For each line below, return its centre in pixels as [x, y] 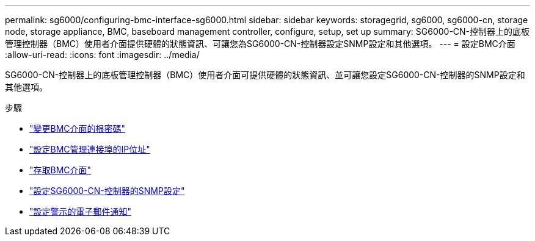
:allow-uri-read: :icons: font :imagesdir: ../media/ [102, 55]
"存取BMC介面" [60, 170]
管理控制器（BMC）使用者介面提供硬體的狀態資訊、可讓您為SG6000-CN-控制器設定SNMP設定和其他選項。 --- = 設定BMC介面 [260, 44]
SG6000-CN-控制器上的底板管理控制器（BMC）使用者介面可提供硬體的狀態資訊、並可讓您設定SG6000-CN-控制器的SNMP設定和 [265, 75]
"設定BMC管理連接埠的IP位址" [90, 149]
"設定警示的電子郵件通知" [81, 211]
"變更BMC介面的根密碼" [78, 128]
